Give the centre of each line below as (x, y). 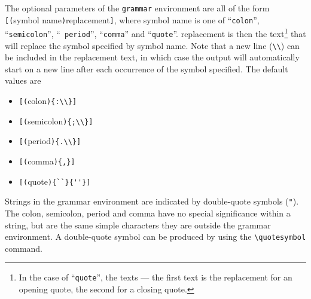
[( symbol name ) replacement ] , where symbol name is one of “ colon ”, (132, 19)
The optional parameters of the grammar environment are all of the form (137, 8)
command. (24, 248)
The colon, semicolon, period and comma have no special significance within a (148, 213)
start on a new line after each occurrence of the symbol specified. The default (147, 68)
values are (23, 80)
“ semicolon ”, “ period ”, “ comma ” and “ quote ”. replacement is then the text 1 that (155, 33)
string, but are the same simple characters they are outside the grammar (138, 225)
